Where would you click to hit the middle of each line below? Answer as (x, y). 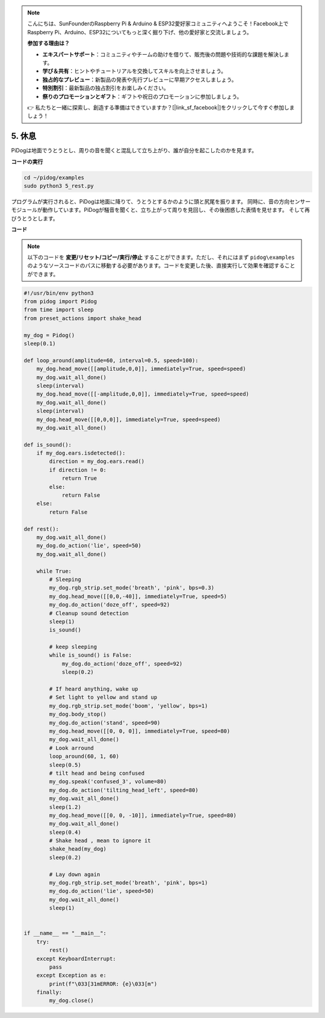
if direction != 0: (78, 470)
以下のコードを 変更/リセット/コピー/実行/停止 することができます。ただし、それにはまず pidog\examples (161, 257)
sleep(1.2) (65, 807)
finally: (49, 992)
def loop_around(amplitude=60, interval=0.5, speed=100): (111, 360)
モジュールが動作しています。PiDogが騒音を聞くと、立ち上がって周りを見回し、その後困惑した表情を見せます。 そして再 (160, 210)
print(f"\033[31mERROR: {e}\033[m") (103, 984)
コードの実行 (27, 161)
